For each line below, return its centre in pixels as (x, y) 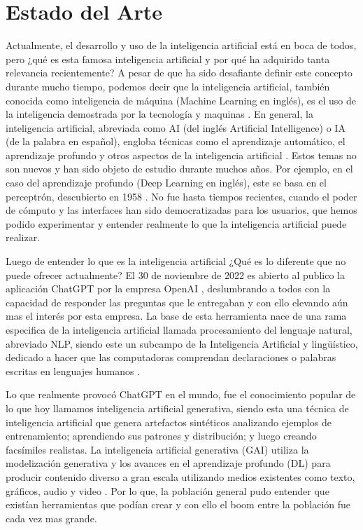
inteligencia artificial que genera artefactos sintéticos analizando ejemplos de (169, 422)
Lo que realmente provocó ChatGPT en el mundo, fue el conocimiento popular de (181, 394)
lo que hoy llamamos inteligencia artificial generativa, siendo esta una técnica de (177, 408)
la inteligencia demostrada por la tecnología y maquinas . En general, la (159, 114)
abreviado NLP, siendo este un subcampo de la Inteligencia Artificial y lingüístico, (182, 343)
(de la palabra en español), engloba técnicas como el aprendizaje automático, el (176, 141)
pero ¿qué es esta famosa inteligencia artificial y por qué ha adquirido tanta (168, 59)
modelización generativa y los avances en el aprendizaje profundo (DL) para (168, 463)
